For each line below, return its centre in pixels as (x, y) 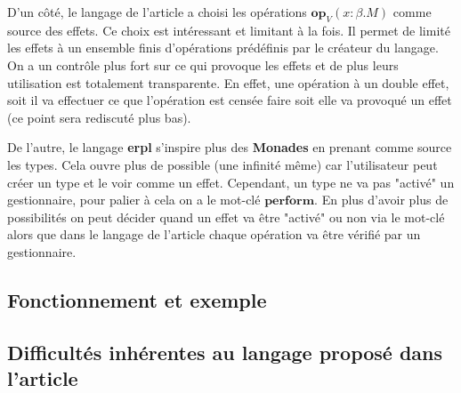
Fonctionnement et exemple (137, 299)
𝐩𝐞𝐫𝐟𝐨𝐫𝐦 (290, 201)
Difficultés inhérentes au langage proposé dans (225, 352)
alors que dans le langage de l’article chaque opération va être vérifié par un (214, 234)
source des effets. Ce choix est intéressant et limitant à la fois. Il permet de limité (229, 30)
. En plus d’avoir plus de (381, 200)
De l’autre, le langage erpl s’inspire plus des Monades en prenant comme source (230, 147)
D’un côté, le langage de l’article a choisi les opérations (157, 12)
